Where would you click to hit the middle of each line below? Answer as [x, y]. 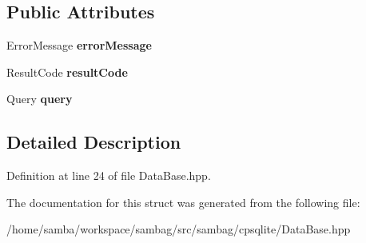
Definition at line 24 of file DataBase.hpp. [109, 175]
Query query [40, 99]
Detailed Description [94, 142]
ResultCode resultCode [67, 72]
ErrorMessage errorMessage [79, 45]
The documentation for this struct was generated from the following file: [183, 202]
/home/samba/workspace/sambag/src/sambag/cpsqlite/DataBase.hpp [179, 229]
